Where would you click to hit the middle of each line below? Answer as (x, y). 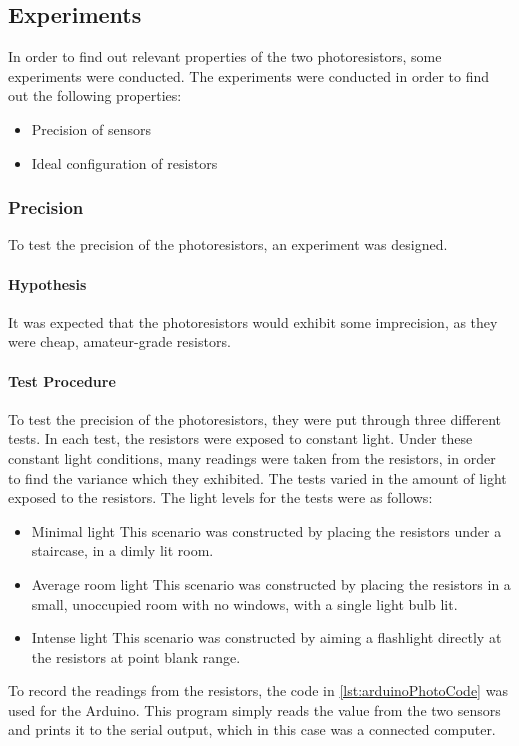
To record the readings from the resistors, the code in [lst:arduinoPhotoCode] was (258, 690)
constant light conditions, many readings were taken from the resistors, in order (252, 457)
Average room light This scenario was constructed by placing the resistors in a (271, 583)
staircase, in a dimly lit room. (122, 550)
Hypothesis (47, 283)
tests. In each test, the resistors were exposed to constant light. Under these (240, 438)
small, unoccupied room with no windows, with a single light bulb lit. (244, 603)
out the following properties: (95, 95)
